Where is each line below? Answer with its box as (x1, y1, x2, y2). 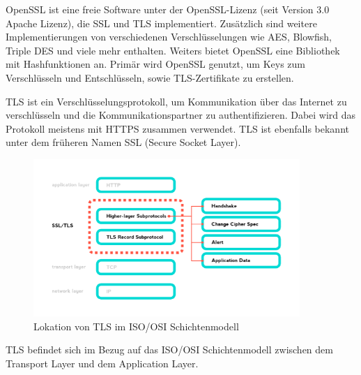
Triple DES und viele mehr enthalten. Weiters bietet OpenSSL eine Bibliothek (6, 43, 340, 57)
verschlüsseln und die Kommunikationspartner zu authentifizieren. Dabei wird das (6, 108, 356, 122)
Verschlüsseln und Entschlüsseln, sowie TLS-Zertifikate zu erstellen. (6, 70, 294, 84)
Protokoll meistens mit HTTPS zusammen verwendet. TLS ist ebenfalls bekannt (6, 121, 349, 135)
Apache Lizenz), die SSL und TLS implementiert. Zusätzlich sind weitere (6, 15, 317, 30)
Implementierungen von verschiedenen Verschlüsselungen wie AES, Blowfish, (6, 29, 332, 44)
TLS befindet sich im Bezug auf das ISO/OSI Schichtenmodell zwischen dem (6, 342, 333, 357)
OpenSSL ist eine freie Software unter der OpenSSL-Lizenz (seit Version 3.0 (6, 2, 330, 16)
